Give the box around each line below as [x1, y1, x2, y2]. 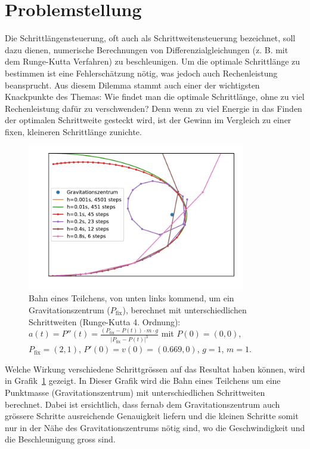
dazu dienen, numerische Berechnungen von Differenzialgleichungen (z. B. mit [5, 43, 289, 56]
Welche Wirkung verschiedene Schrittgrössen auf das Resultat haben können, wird [5, 362, 305, 375]
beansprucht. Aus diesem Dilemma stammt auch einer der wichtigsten [5, 78, 260, 91]
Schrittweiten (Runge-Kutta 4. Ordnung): [29, 315, 181, 328]
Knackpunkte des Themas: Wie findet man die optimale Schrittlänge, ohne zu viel [5, 90, 305, 103]
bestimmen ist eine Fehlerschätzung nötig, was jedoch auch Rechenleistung [5, 66, 278, 79]
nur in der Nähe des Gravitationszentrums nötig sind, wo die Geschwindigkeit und [5, 421, 305, 433]
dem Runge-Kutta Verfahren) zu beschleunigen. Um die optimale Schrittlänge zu [5, 55, 300, 68]
